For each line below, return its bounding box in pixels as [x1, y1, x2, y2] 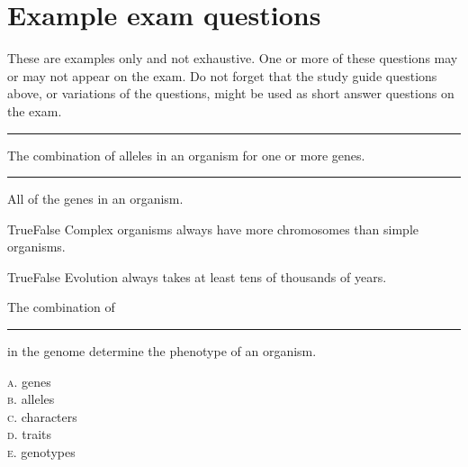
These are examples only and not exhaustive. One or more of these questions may [7, 49, 458, 68]
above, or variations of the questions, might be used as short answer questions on [7, 84, 454, 103]
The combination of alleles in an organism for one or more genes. [7, 145, 365, 164]
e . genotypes [7, 443, 76, 462]
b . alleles [7, 389, 55, 408]
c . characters [7, 407, 77, 426]
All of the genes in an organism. [7, 189, 184, 208]
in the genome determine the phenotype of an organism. [7, 342, 317, 361]
